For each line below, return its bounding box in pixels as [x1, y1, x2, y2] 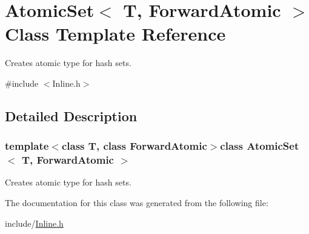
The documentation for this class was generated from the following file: [5, 196, 268, 209]
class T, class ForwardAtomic [61, 138, 207, 153]
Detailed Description [5, 106, 138, 125]
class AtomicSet [220, 138, 299, 153]
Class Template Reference [5, 21, 226, 46]
